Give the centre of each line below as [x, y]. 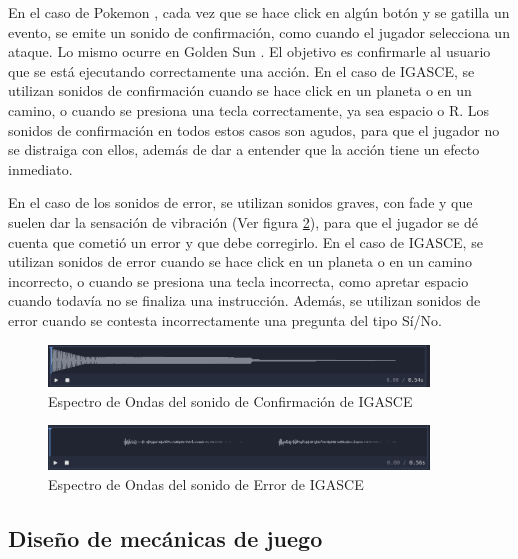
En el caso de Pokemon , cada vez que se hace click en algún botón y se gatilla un [259, 12]
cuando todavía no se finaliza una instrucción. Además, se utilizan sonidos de [244, 300]
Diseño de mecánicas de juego [165, 538]
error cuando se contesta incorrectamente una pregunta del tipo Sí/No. [225, 319]
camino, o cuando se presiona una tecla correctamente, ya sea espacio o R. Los [249, 109]
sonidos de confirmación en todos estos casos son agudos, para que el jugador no [254, 129]
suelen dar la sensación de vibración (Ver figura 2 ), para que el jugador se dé [243, 221]
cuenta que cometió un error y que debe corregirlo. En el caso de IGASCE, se [245, 241]
